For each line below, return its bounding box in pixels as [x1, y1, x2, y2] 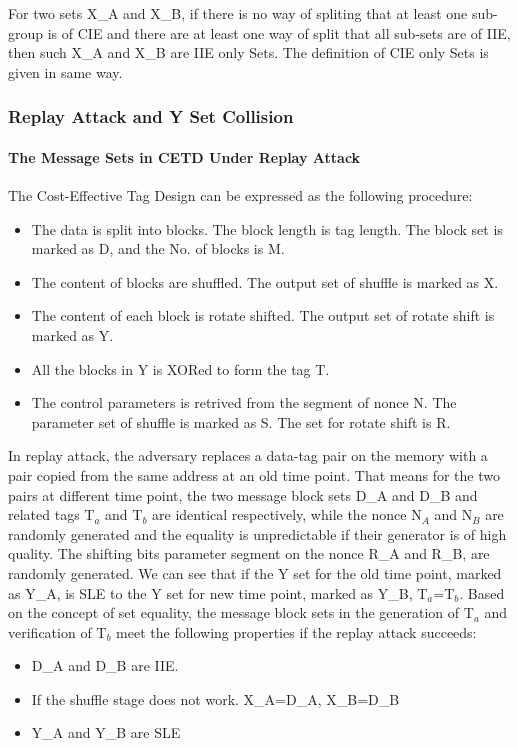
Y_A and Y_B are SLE [31, 722, 181, 743]
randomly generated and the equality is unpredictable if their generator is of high [8, 523, 507, 544]
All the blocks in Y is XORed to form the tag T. [31, 358, 330, 379]
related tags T [8, 504, 95, 525]
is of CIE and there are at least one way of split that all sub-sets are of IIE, [47, 22, 511, 43]
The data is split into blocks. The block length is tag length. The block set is [31, 218, 503, 239]
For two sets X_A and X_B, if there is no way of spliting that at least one [8, 3, 468, 23]
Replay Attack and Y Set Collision [8, 104, 294, 129]
